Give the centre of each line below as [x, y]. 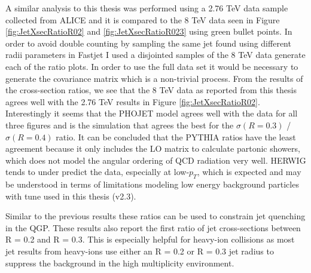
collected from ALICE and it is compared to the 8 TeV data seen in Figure [143, 19]
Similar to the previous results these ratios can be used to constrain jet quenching [155, 216]
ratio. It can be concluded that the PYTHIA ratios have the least [176, 136]
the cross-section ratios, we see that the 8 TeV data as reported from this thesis [151, 90]
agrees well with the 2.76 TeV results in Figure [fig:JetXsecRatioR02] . [133, 101]
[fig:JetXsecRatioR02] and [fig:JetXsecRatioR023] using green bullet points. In [149, 31]
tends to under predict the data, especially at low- [97, 172]
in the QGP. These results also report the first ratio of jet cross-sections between [153, 227]
